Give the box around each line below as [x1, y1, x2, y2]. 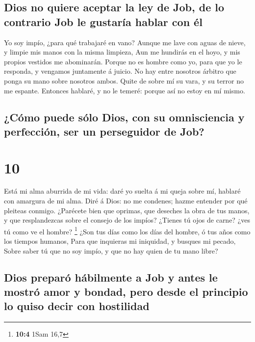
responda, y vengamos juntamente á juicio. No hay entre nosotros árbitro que [4, 66, 236, 76]
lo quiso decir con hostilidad [4, 298, 150, 313]
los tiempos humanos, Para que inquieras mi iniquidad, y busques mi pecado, [4, 236, 236, 246]
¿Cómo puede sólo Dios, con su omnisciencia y [4, 109, 245, 124]
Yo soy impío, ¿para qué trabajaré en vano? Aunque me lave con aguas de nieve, [4, 37, 246, 47]
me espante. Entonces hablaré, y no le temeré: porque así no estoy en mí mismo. [4, 85, 245, 95]
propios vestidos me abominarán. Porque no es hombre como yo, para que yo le [4, 56, 242, 66]
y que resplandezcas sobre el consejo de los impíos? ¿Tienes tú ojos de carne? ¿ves [4, 215, 250, 225]
